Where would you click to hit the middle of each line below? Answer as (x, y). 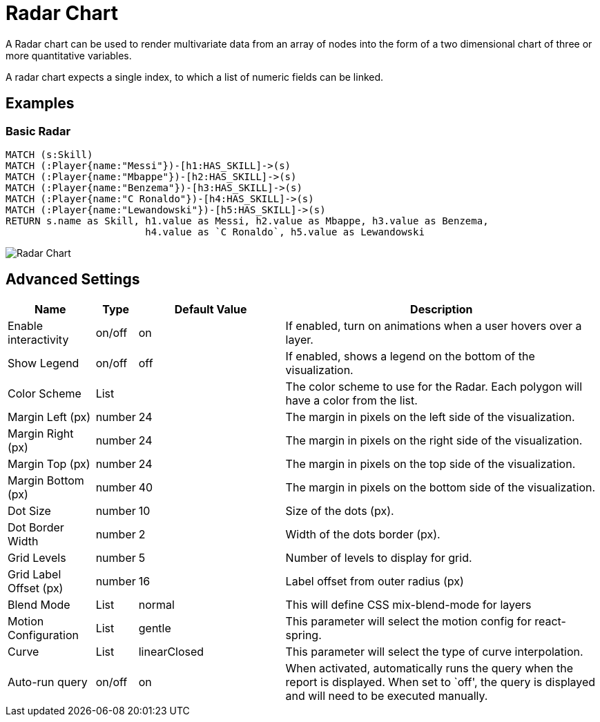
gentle (155, 628)
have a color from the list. (351, 400)
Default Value (211, 309)
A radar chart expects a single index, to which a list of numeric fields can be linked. (195, 77)
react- (550, 621)
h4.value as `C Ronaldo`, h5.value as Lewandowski (285, 232)
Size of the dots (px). (340, 510)
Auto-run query (48, 682)
